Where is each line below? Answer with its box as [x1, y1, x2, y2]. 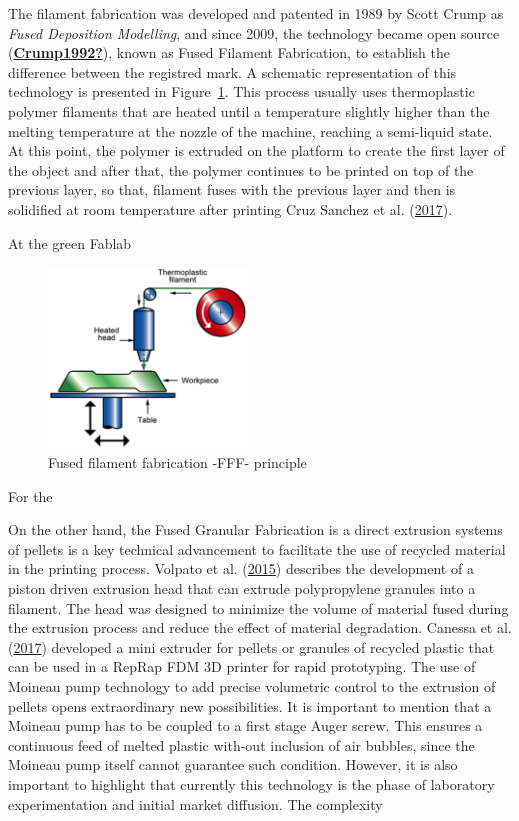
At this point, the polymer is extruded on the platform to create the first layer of [8, 140, 505, 161]
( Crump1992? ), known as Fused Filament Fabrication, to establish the [8, 42, 450, 63]
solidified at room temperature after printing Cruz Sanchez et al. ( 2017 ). [8, 198, 453, 219]
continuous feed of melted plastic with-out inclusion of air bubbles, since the [8, 734, 475, 755]
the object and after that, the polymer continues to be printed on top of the [8, 159, 474, 180]
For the [8, 485, 53, 506]
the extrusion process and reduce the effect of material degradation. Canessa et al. [8, 617, 512, 638]
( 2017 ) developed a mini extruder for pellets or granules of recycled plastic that [8, 636, 495, 657]
